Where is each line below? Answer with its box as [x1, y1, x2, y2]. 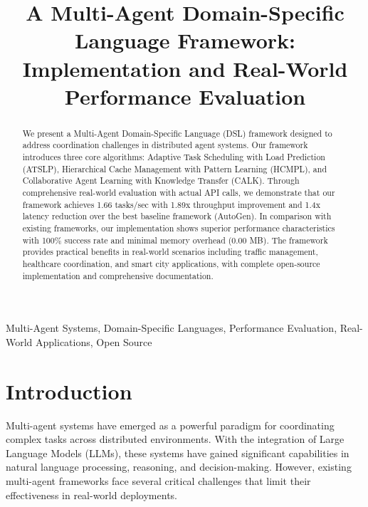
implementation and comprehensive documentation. [22, 269, 214, 281]
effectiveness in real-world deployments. [6, 487, 177, 502]
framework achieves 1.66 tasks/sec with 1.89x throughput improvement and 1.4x [22, 198, 321, 210]
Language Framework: [75, 26, 295, 55]
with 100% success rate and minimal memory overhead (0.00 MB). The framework [22, 234, 328, 246]
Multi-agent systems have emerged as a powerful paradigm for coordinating [6, 417, 335, 432]
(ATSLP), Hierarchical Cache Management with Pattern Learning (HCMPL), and [22, 162, 327, 174]
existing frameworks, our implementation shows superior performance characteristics [22, 221, 335, 234]
